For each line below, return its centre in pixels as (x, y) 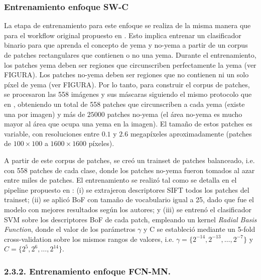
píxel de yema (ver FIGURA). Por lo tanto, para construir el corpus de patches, (127, 84)
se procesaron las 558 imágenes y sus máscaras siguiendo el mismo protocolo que (128, 94)
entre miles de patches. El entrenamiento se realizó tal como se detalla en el (120, 180)
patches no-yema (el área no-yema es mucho (175, 114)
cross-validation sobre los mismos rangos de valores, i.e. (89, 239)
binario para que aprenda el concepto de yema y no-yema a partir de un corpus (126, 45)
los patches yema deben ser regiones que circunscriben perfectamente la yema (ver (130, 64)
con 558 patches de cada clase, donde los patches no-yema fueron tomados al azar (129, 170)
